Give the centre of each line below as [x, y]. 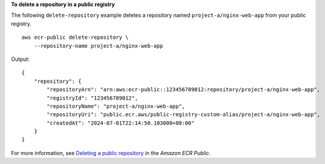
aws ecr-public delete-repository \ [75, 38]
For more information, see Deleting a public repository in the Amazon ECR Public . [111, 153]
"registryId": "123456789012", [92, 98]
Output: [20, 59]
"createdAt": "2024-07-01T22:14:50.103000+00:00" [121, 123]
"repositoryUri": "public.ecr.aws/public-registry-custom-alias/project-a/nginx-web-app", [183, 115]
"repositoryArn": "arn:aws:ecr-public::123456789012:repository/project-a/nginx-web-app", [183, 90]
